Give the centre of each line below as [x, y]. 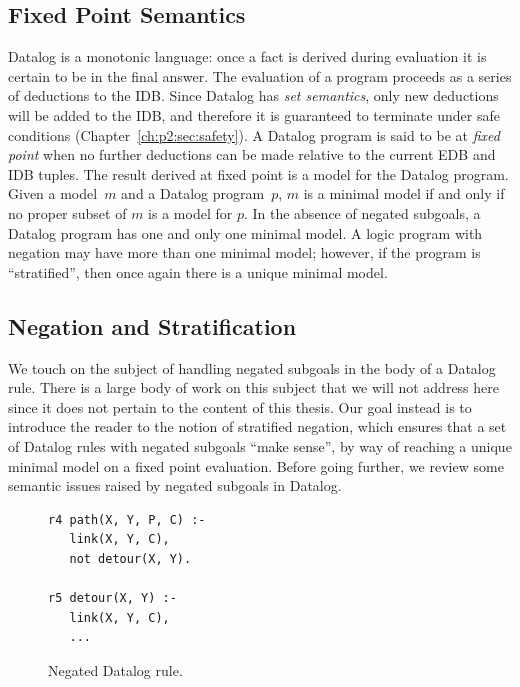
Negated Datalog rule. [115, 669]
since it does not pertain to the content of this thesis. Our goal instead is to [240, 406]
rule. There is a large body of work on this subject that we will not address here [253, 387]
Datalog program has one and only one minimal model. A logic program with [245, 232]
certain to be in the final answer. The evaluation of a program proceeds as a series [260, 75]
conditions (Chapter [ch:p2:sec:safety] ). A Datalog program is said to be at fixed [254, 134]
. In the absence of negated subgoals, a [362, 212]
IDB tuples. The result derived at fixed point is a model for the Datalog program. [258, 173]
